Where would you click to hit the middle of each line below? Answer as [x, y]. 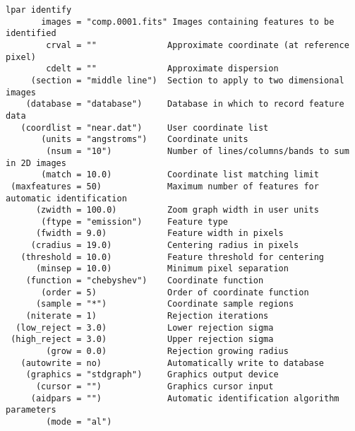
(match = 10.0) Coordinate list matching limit [180, 175]
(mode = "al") [79, 421]
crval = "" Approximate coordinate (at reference [198, 45]
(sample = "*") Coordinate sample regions [165, 304]
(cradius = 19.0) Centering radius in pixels [165, 246]
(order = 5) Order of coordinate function [175, 292]
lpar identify [39, 10]
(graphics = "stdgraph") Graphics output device [152, 375]
